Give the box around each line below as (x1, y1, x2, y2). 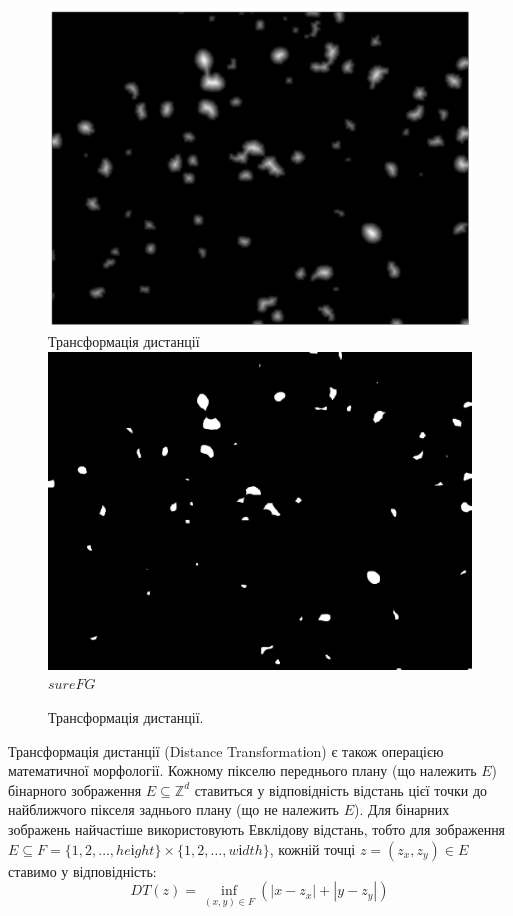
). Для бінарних (354, 799, 450, 820)
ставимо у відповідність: (8, 860, 157, 881)
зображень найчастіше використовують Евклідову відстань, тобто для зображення (8, 819, 506, 839)
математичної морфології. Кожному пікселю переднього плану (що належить (8, 760, 477, 781)
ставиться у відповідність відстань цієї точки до (194, 779, 488, 800)
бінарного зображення (8, 779, 142, 800)
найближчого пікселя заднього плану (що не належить (8, 799, 339, 820)
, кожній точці (269, 838, 356, 859)
